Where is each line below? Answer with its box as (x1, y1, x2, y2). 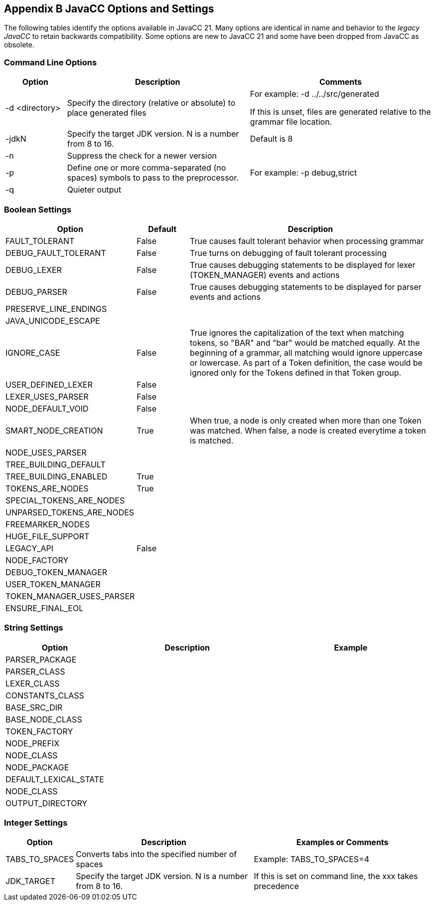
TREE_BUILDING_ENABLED (5, 471, 108, 481)
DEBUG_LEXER (5, 264, 62, 275)
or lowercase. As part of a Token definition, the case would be (190, 357, 423, 368)
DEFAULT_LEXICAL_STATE (5, 774, 104, 784)
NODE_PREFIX (5, 738, 60, 748)
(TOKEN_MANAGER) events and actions (190, 269, 340, 280)
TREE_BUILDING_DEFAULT (5, 459, 106, 469)
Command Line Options (4, 57, 97, 67)
